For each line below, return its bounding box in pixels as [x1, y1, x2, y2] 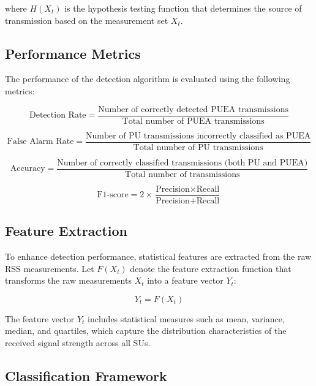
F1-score [97, 191, 129, 200]
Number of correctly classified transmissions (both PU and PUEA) [57, 158, 308, 167]
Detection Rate [29, 111, 86, 120]
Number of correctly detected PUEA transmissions [98, 105, 288, 114]
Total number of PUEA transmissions [122, 116, 265, 126]
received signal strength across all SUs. [5, 336, 151, 349]
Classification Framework [5, 366, 167, 385]
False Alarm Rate [7, 137, 74, 146]
